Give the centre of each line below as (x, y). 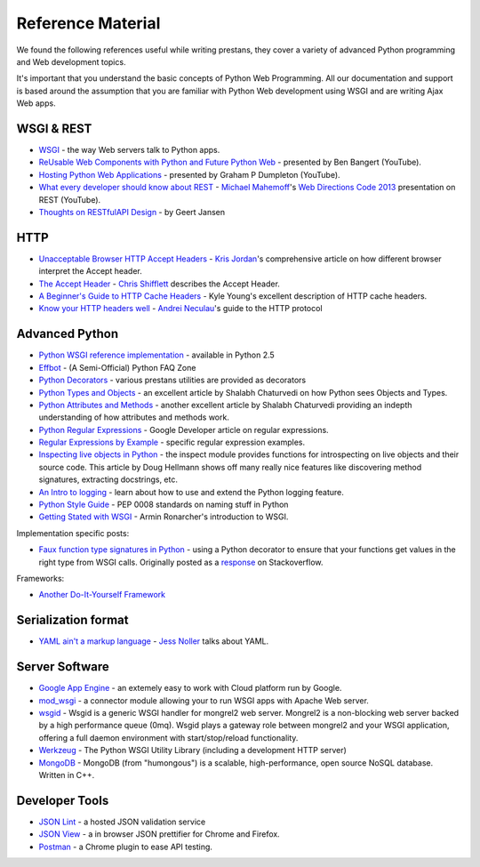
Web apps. (36, 103)
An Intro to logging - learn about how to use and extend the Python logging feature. (191, 492)
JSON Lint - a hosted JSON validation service (122, 822)
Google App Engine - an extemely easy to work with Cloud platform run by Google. (190, 688)
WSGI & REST (54, 128)
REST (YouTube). (70, 199)
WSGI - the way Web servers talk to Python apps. (129, 150)
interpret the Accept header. (90, 271)
